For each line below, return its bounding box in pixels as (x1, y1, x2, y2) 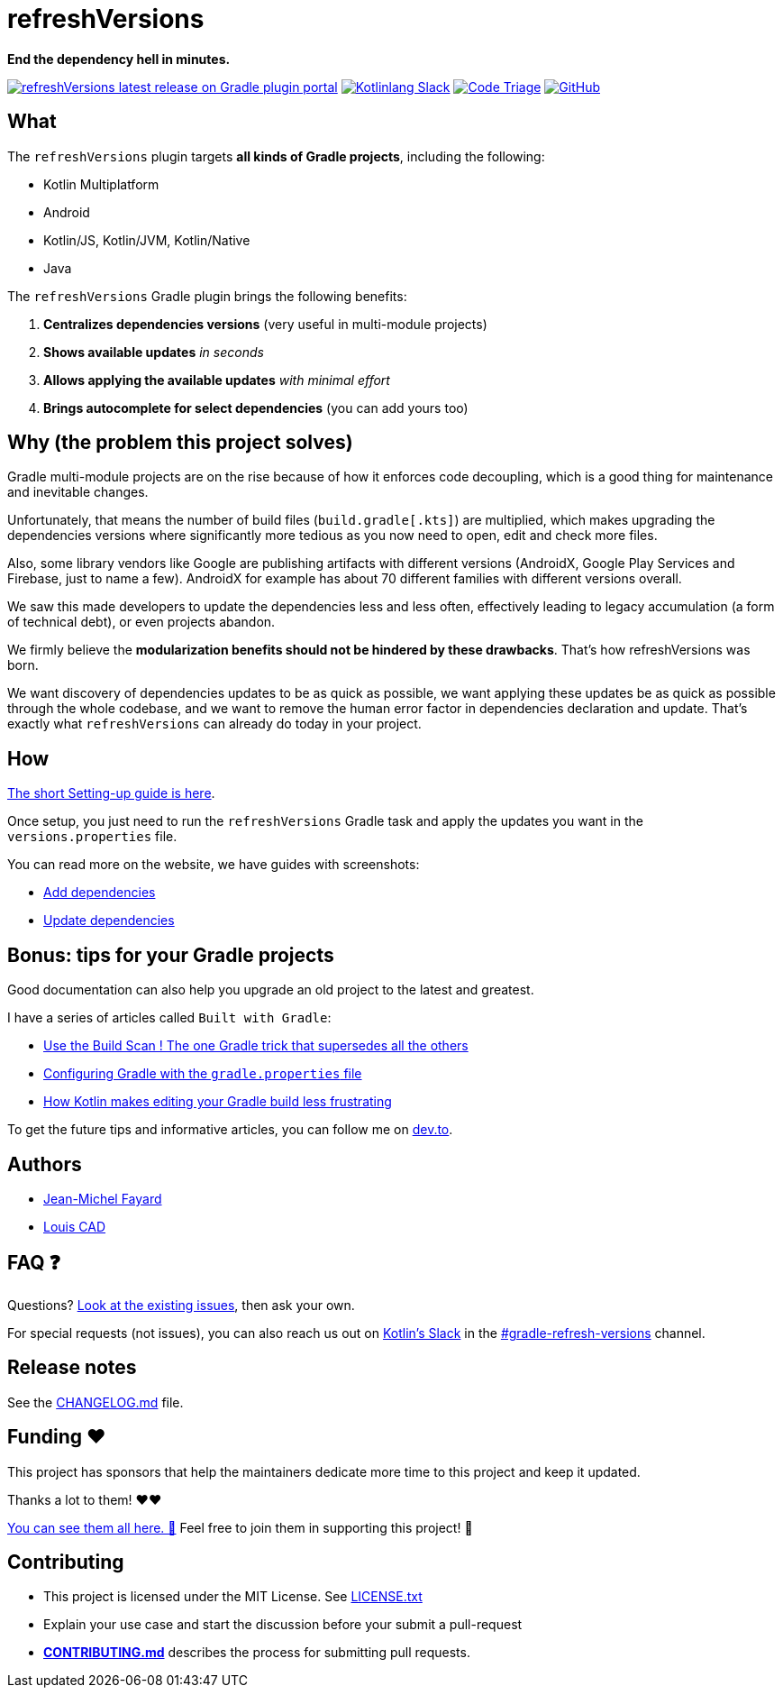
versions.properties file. (7, 829, 178, 845)
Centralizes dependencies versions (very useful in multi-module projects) (43, 316, 487, 332)
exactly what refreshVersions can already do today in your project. (7, 716, 422, 732)
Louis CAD (43, 1218, 106, 1234)
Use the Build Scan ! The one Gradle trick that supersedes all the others (43, 1038, 469, 1054)
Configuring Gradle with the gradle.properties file (43, 1066, 362, 1082)
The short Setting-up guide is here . (7, 785, 215, 802)
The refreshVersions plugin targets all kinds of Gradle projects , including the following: (7, 148, 545, 164)
